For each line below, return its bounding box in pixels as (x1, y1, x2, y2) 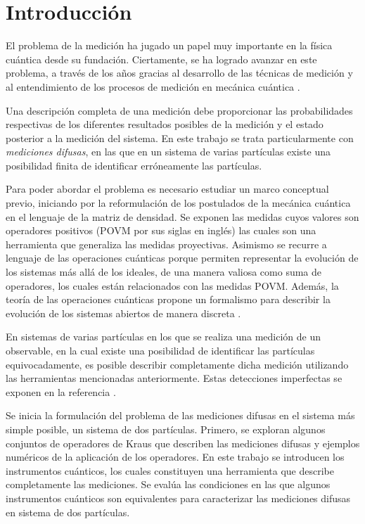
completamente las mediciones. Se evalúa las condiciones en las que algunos (6, 477, 331, 492)
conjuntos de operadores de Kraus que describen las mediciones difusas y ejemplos (6, 435, 360, 450)
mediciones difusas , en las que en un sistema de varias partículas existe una (6, 144, 331, 159)
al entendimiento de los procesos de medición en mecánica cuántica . (6, 79, 300, 94)
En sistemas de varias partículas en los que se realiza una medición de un (6, 329, 321, 344)
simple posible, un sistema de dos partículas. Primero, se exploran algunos (6, 421, 326, 436)
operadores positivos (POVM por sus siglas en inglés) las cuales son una (6, 223, 316, 238)
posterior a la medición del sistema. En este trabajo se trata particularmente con (6, 130, 354, 145)
